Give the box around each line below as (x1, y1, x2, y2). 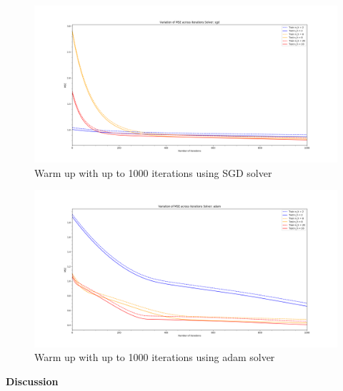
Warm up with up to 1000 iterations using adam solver (34, 350, 275, 365)
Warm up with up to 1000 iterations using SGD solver (34, 165, 272, 180)
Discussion (6, 373, 59, 388)
